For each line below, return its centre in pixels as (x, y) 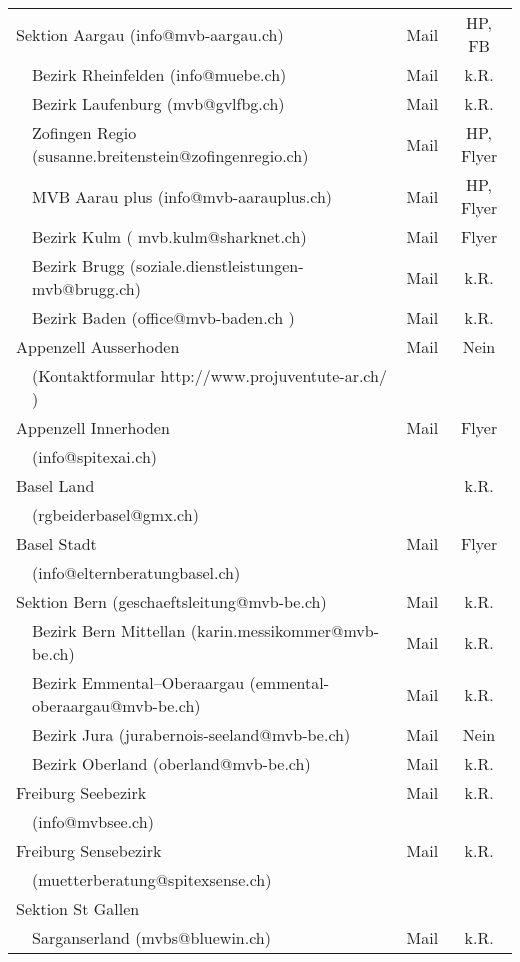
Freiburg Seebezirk (81, 792)
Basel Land (55, 485)
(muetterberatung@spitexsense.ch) (152, 879)
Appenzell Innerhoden (93, 427)
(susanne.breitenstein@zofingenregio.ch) (170, 155)
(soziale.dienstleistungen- (216, 265)
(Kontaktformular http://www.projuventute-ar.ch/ (209, 375)
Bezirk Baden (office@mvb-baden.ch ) (163, 317)
